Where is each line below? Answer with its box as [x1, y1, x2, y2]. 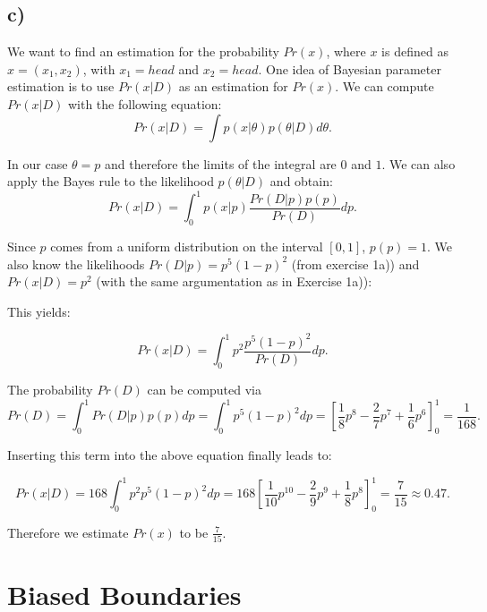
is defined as [381, 42, 449, 61]
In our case [7, 154, 68, 173]
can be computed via [147, 380, 262, 399]
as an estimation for [178, 77, 288, 96]
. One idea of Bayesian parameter [258, 59, 441, 78]
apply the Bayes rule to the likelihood [7, 172, 214, 191]
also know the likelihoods [7, 254, 145, 273]
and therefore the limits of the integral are [104, 154, 337, 173]
